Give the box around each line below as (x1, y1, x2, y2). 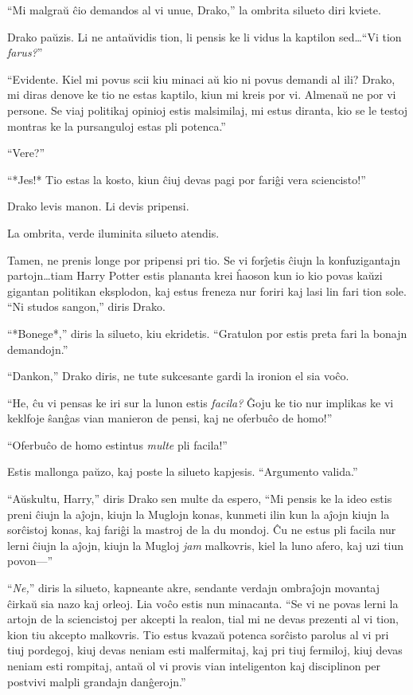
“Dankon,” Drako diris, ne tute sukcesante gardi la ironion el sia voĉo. (7, 367, 349, 384)
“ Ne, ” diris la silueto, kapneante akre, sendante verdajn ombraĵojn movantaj (7, 579, 380, 596)
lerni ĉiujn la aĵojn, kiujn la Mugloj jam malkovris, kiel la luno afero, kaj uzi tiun (7, 536, 404, 553)
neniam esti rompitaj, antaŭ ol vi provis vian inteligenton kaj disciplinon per (7, 658, 381, 673)
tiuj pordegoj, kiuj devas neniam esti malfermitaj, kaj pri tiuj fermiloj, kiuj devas (7, 642, 403, 658)
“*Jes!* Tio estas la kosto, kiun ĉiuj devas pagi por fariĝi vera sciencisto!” (7, 171, 366, 187)
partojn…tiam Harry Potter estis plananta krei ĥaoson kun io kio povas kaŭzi (7, 267, 383, 284)
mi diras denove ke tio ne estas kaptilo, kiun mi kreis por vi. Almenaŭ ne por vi (7, 86, 396, 103)
